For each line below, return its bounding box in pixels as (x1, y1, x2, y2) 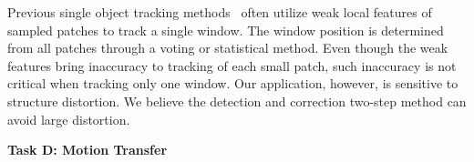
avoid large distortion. (7, 109, 130, 128)
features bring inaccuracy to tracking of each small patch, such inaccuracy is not (7, 56, 457, 75)
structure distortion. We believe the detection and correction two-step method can (7, 91, 467, 110)
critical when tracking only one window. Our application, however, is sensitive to (7, 74, 459, 93)
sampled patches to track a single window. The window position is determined (7, 20, 444, 39)
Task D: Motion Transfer (7, 140, 168, 159)
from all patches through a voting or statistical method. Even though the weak (7, 38, 448, 57)
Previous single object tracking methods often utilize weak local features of (7, 3, 432, 21)
